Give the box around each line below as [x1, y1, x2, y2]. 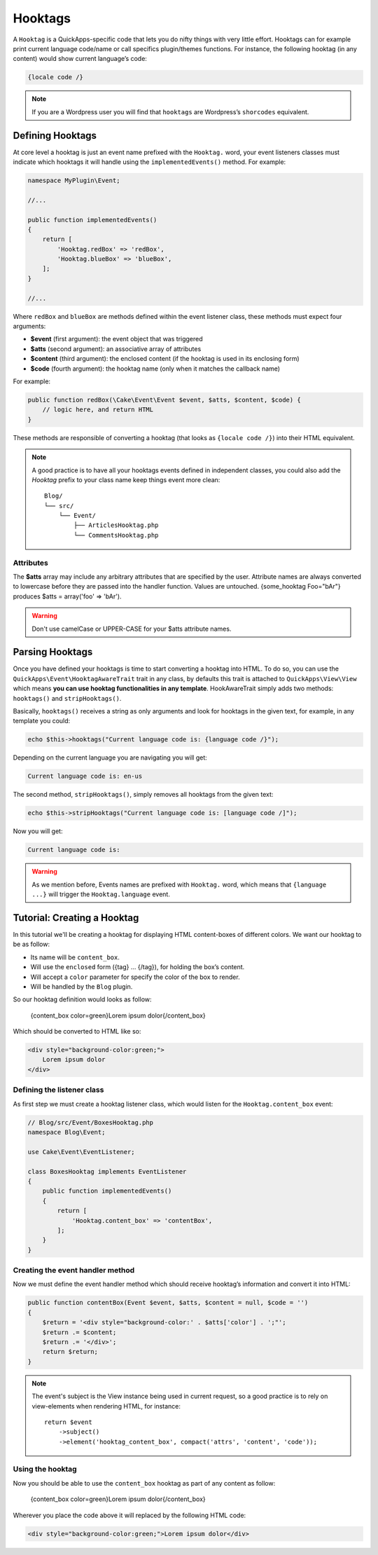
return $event [44, 1418, 92, 1426]
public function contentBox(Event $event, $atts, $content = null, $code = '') [27, 1299, 309, 1307]
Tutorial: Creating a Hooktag [13, 912, 139, 924]
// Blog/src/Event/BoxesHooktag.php [27, 1118, 154, 1126]
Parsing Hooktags [13, 646, 93, 658]
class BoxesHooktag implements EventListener [27, 1167, 187, 1175]
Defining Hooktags [13, 130, 97, 142]
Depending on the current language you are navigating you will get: [13, 753, 208, 762]
